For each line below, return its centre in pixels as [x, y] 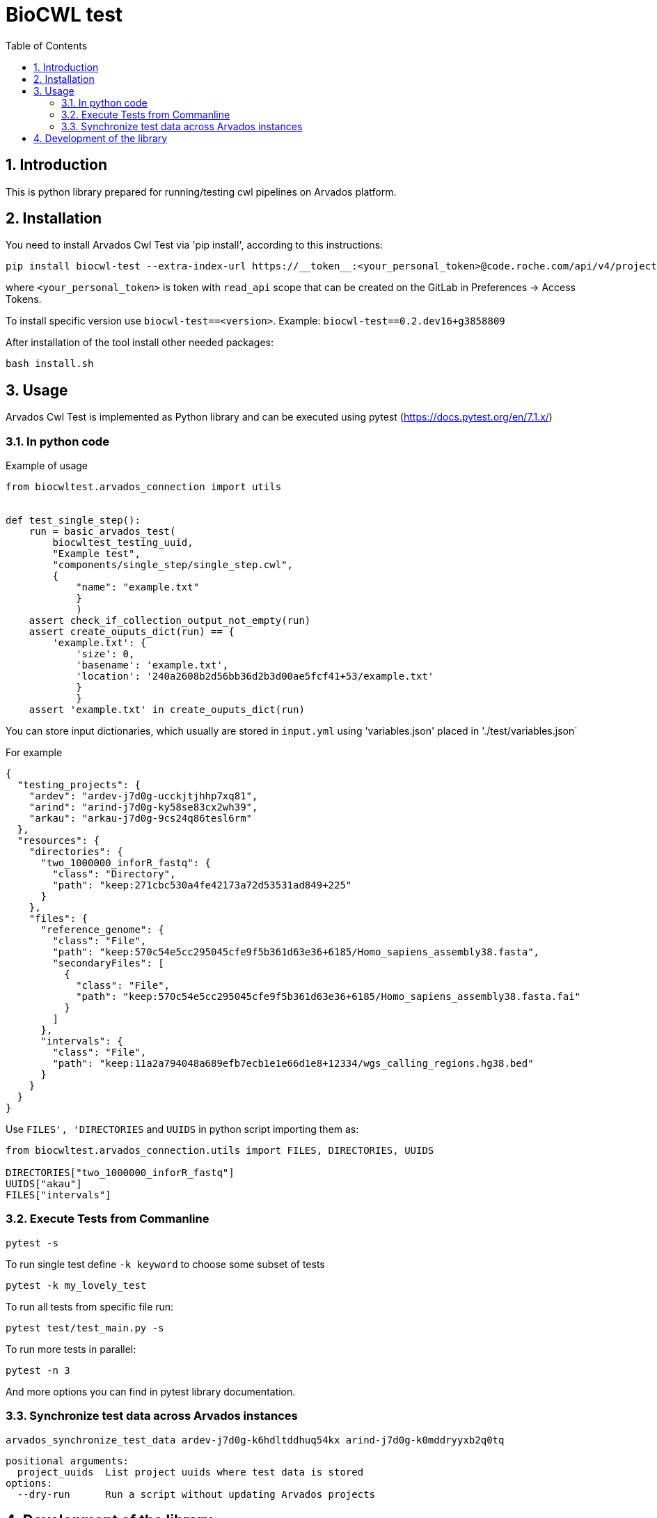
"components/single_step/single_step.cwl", [173, 565]
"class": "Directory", [114, 874]
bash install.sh [50, 364]
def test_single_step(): [73, 521]
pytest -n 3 [38, 1370]
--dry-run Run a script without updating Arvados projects [196, 1494]
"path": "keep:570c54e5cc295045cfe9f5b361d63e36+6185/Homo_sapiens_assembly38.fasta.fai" [328, 997]
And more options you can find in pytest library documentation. [151, 1391]
